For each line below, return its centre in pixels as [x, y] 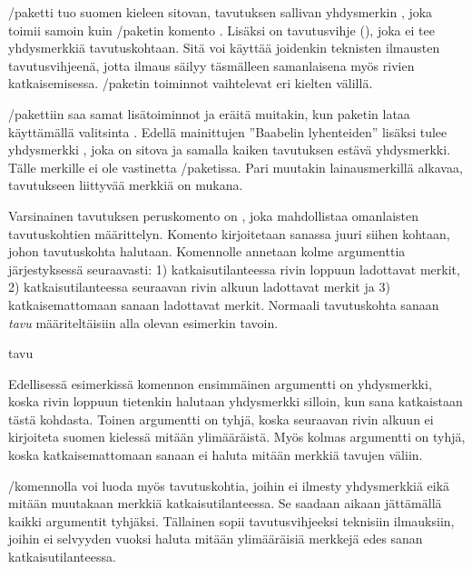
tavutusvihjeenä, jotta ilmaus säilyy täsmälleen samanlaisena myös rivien [211, 65]
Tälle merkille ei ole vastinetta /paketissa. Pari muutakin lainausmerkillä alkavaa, [236, 167]
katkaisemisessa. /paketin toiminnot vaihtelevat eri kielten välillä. [191, 83]
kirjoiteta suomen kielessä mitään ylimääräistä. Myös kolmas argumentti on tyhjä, [237, 437]
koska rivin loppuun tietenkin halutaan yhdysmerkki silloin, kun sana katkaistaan [236, 401]
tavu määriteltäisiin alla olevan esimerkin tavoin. [143, 322]
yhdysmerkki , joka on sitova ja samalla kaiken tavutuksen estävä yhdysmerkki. [230, 150]
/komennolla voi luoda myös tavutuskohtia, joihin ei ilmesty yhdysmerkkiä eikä [229, 485]
